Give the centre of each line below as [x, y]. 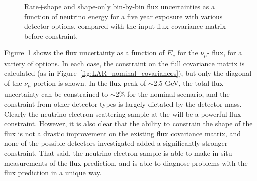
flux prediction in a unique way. [53, 173]
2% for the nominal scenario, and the [173, 94]
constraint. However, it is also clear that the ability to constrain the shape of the [128, 123]
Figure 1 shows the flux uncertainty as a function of [84, 53]
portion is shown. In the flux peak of [90, 83]
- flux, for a [225, 53]
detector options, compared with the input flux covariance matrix [125, 26]
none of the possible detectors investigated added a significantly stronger [116, 143]
